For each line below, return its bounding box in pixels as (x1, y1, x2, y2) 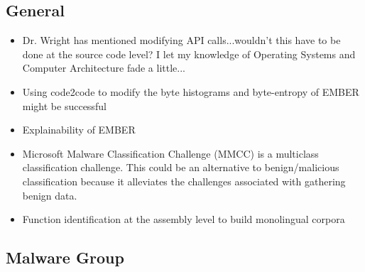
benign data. (22, 187, 77, 202)
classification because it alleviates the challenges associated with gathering (22, 173, 346, 188)
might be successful (22, 98, 107, 113)
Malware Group (6, 246, 124, 268)
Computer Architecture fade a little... (22, 60, 185, 75)
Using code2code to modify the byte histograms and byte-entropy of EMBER (22, 84, 359, 99)
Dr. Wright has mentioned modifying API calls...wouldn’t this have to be (22, 33, 341, 48)
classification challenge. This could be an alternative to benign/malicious (22, 160, 339, 175)
